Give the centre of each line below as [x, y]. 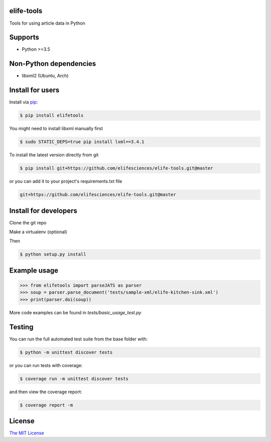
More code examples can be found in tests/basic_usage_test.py [75, 312]
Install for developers [43, 210]
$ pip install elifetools [52, 115]
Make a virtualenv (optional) [38, 232]
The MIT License [27, 433]
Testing [21, 327]
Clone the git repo [28, 223]
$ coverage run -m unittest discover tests [74, 379]
